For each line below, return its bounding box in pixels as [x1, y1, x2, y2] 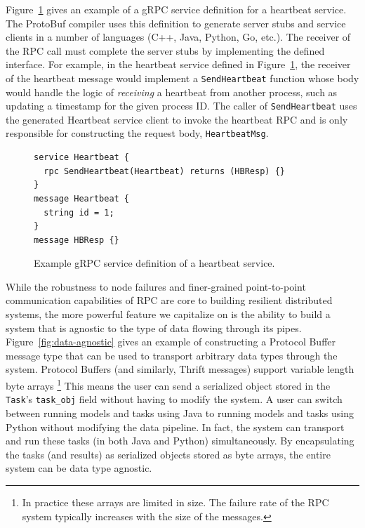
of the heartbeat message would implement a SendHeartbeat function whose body [6, 70, 359, 85]
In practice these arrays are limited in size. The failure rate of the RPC [22, 494, 329, 509]
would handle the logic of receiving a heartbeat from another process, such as [6, 84, 338, 99]
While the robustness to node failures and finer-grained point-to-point [6, 279, 306, 293]
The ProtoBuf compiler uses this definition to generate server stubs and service [6, 15, 346, 30]
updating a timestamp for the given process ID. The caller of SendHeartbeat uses [6, 98, 357, 113]
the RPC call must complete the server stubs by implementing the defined [6, 43, 325, 58]
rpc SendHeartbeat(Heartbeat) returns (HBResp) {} [44, 166, 285, 176]
